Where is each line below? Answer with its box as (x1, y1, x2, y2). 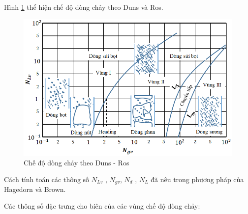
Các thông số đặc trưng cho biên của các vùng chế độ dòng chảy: (4, 201, 200, 211)
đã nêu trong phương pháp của (151, 174, 244, 184)
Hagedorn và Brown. (4, 184, 66, 194)
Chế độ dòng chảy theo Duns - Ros (24, 158, 129, 168)
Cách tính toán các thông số (4, 174, 90, 184)
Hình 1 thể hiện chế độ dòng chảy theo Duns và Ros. (4, 2, 163, 12)
